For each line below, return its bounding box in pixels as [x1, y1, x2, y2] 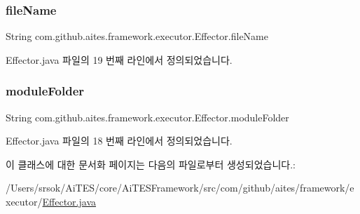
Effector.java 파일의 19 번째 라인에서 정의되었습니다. [6, 52, 233, 67]
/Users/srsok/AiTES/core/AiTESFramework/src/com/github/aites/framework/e [6, 180, 354, 195]
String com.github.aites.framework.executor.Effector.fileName [6, 29, 268, 44]
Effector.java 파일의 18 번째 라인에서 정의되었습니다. [6, 133, 233, 148]
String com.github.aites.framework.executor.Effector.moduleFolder [6, 109, 289, 124]
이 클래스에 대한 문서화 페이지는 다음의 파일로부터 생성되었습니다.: [6, 156, 296, 171]
